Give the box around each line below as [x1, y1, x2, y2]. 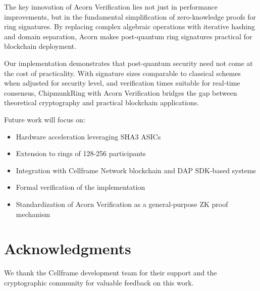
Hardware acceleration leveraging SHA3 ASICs [16, 131, 161, 141]
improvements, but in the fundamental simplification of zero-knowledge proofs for [4, 11, 256, 22]
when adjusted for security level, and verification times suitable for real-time [4, 78, 240, 88]
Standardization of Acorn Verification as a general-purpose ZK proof [16, 198, 228, 209]
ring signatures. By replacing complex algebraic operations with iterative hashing [4, 21, 255, 32]
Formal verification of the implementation [16, 182, 145, 192]
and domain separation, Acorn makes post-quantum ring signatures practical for [4, 31, 252, 41]
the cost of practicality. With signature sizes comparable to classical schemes [4, 67, 241, 78]
